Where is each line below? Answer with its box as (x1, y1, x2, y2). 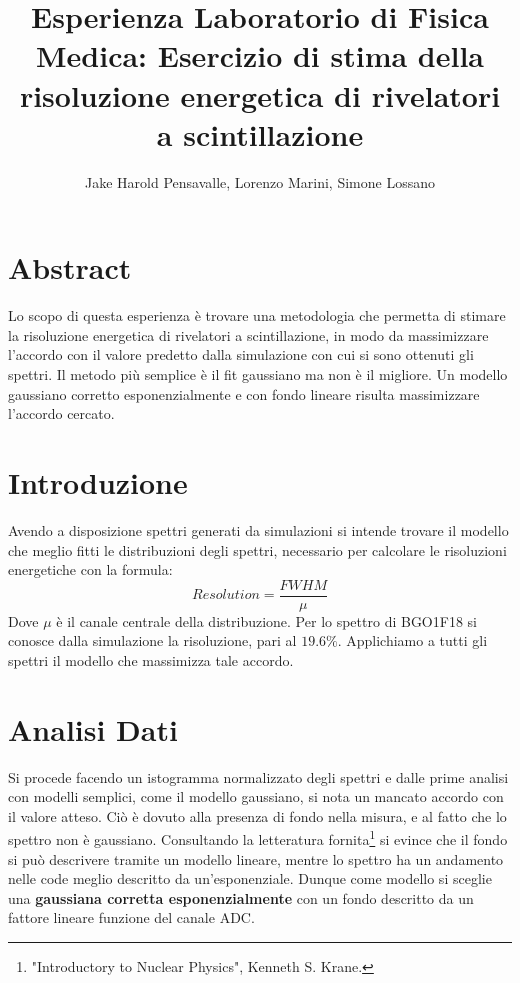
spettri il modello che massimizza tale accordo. (8, 649, 294, 670)
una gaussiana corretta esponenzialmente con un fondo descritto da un (8, 887, 474, 908)
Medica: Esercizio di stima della (35, 35, 485, 76)
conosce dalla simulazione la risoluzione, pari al (8, 630, 297, 651)
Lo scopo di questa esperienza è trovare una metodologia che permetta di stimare (8, 305, 506, 326)
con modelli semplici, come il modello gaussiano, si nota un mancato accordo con (8, 786, 504, 807)
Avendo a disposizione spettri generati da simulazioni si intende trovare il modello (8, 519, 509, 540)
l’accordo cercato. (8, 403, 115, 424)
